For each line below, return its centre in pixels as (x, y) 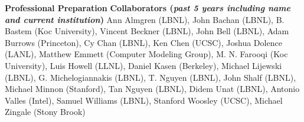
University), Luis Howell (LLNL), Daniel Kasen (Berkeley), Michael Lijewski (143, 65)
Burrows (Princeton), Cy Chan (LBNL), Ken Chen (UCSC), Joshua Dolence (143, 42)
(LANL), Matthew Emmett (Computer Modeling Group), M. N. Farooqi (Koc (146, 54)
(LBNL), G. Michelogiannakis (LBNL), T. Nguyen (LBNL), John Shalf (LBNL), (151, 77)
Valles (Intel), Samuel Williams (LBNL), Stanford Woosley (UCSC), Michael (144, 100)
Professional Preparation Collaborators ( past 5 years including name (148, 8)
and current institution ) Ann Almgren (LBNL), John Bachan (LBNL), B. (145, 19)
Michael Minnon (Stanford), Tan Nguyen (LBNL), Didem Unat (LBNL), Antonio (152, 89)
